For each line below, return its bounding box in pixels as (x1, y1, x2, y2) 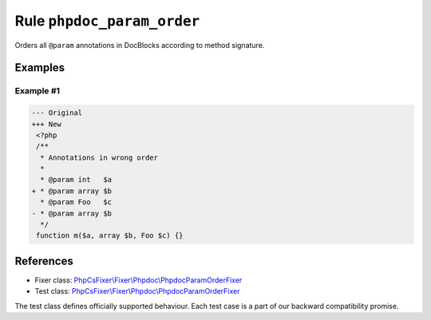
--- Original (31, 109, 83, 117)
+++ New (31, 120, 61, 128)
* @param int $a (40, 176, 112, 184)
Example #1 (14, 85, 60, 97)
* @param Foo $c (40, 198, 112, 207)
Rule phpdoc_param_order (14, 12, 200, 30)
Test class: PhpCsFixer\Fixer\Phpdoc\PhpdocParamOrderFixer (34, 286, 240, 296)
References (14, 254, 73, 267)
